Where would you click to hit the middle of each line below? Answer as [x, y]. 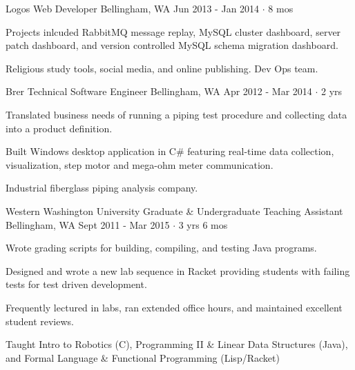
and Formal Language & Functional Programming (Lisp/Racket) [143, 357]
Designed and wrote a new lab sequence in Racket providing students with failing [178, 270]
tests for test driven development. [76, 284]
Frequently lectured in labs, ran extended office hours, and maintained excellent [174, 307]
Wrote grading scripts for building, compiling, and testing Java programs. [161, 248]
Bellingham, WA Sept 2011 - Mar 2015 [88, 224]
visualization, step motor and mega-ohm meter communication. [140, 164]
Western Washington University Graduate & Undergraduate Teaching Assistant [174, 210]
